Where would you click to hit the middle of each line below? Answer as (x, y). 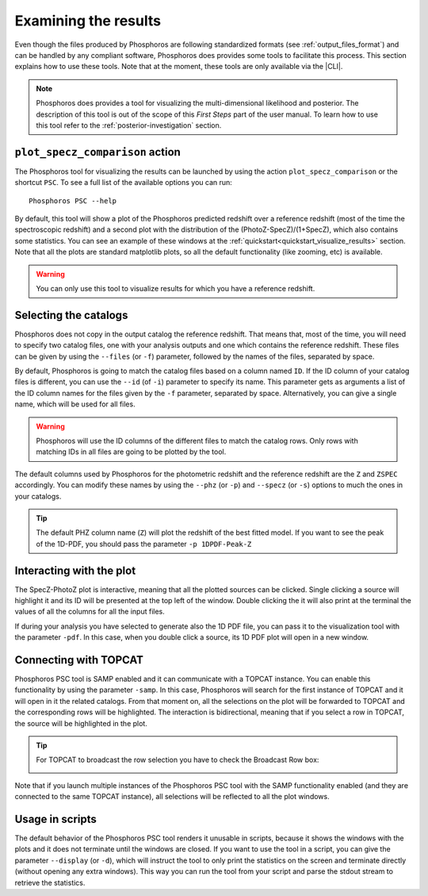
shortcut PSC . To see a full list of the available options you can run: (124, 183)
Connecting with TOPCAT (79, 660)
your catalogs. (38, 496)
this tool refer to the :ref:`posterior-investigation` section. (129, 125)
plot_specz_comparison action (98, 152)
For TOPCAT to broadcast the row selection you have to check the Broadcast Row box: (178, 760)
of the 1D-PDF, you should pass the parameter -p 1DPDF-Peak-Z (144, 544)
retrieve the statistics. (50, 883)
